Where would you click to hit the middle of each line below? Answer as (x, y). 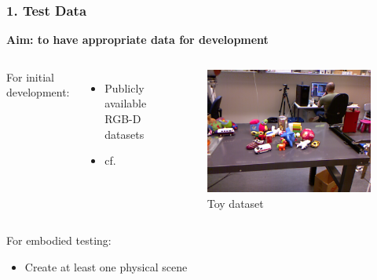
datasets (124, 134)
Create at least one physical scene (106, 266)
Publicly (124, 87)
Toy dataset (235, 203)
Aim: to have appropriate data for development (137, 40)
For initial (30, 76)
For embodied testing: (59, 240)
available (126, 103)
